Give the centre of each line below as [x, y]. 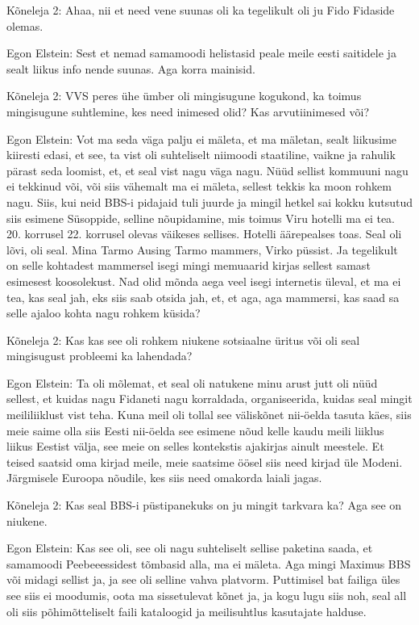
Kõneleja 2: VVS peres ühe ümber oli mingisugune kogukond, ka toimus [184, 96]
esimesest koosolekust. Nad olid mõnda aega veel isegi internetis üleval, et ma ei [204, 281]
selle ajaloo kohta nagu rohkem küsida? [104, 313]
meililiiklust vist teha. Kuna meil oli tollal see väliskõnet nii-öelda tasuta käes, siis [209, 415]
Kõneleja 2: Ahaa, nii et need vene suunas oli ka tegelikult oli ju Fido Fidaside [201, 10]
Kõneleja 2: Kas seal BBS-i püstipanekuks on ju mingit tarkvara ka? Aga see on [204, 505]
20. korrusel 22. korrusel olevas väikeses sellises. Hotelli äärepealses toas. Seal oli [204, 234]
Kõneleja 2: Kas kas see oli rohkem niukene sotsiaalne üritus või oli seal [183, 340]
